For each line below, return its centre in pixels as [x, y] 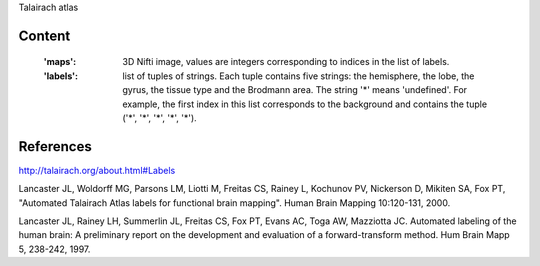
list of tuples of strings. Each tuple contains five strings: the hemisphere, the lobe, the [298, 76]
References [55, 146]
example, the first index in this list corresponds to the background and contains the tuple [305, 104]
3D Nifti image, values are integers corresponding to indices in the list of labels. [286, 62]
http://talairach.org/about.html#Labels [97, 170]
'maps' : [60, 62]
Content [44, 35]
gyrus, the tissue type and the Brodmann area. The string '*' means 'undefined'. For [295, 90]
